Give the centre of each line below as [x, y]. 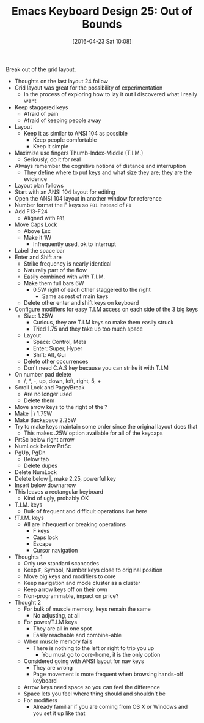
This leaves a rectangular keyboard [59, 491]
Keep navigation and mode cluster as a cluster [82, 583]
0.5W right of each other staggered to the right [92, 289]
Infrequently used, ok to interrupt [75, 244]
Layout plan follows [39, 185]
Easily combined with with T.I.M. [64, 277]
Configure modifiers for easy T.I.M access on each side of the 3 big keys [106, 309]
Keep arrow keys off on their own [65, 589]
